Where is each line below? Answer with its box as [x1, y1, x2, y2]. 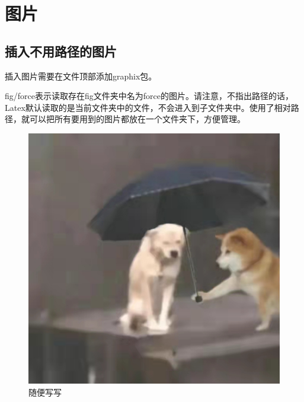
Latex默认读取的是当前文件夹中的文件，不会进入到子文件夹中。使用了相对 [5, 101, 291, 113]
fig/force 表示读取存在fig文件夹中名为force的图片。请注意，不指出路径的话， [5, 90, 293, 102]
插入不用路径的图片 [5, 42, 117, 60]
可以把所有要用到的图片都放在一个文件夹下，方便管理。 [29, 113, 245, 125]
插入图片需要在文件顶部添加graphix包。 [5, 69, 157, 82]
